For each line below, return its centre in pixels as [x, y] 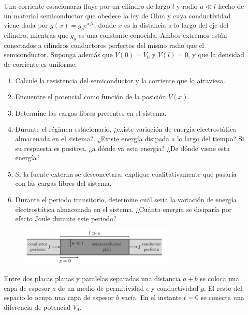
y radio [187, 6]
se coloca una [219, 278]
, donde [105, 25]
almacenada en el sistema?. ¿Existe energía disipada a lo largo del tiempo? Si [130, 138]
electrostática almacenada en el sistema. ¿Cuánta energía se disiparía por [124, 209]
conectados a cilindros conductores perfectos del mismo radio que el [104, 45]
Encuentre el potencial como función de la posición [91, 97]
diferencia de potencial [37, 307]
